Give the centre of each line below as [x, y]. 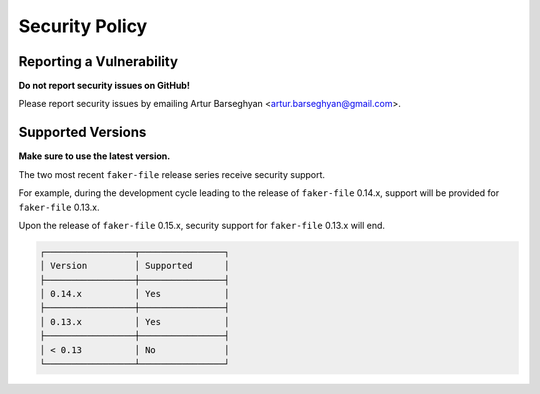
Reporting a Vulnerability [98, 61]
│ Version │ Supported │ [134, 266]
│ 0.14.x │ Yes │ [134, 294]
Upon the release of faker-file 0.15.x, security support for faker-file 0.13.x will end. [201, 225]
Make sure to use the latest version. [94, 156]
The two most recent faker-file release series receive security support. [171, 174]
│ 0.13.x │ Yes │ [134, 321]
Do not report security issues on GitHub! [104, 86]
